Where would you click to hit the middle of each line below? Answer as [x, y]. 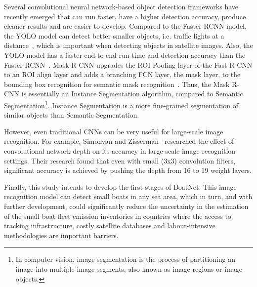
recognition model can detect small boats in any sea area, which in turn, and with [128, 196]
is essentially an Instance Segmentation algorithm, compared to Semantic [132, 94]
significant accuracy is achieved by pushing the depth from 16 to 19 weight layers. [128, 170]
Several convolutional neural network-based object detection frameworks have [121, 6]
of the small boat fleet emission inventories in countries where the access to [118, 216]
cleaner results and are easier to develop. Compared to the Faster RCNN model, [125, 26]
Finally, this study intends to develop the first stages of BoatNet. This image [120, 186]
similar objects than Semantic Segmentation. [72, 115]
